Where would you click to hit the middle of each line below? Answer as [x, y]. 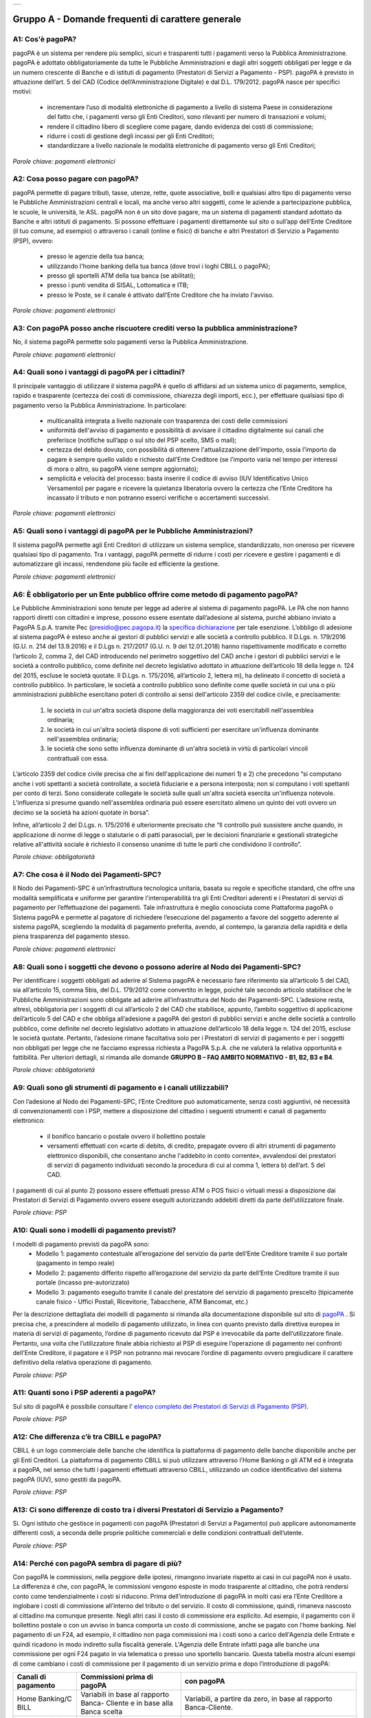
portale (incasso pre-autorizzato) [83, 1282]
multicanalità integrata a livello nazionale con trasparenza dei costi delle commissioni [167, 421]
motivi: [22, 91]
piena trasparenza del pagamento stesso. [71, 936]
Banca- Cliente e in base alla [126, 1703]
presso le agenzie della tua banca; [95, 256]
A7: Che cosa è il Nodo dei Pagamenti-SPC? [87, 875]
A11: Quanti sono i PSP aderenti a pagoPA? [84, 1393]
